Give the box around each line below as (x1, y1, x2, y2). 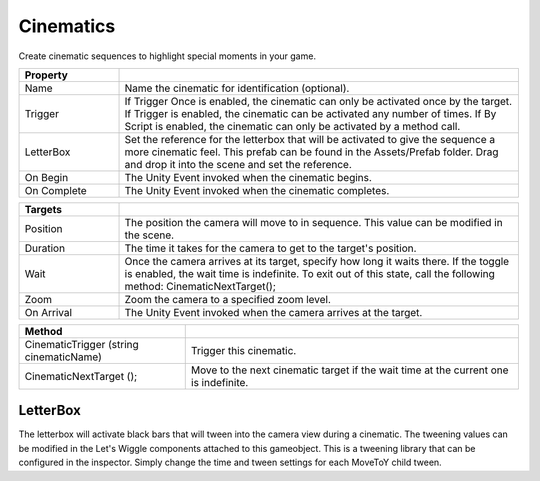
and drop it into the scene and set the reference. (124, 157, 352, 171)
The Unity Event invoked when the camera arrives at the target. (124, 305, 423, 319)
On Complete (24, 183, 87, 197)
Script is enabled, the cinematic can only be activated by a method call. (124, 119, 461, 133)
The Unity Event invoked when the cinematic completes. (124, 183, 390, 197)
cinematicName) (24, 350, 102, 364)
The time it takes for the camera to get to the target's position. (124, 241, 417, 255)
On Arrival (24, 305, 73, 319)
